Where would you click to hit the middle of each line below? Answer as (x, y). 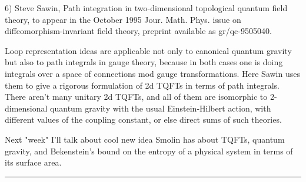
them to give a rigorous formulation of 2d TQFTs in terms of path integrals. (142, 85)
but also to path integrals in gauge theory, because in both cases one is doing (144, 62)
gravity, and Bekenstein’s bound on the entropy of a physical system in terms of (149, 151)
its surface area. (33, 162)
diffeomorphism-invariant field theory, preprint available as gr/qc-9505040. (138, 31)
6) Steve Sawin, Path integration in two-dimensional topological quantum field (146, 8)
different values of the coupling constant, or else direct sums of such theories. (143, 119)
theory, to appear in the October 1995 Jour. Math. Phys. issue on (123, 19)
